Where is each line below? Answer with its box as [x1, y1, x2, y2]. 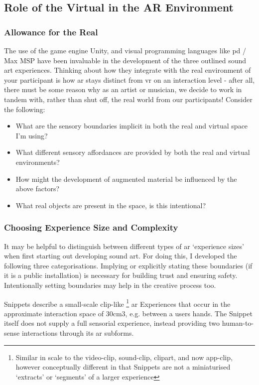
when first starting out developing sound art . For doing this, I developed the [4, 251, 237, 261]
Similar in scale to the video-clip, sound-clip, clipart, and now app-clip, [15, 352, 233, 362]
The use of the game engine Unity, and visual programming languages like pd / [4, 45, 247, 55]
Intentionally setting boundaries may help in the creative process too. [4, 279, 216, 290]
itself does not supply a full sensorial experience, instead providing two [4, 318, 220, 328]
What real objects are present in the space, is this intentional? [15, 200, 206, 210]
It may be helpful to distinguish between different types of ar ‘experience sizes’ [4, 241, 244, 251]
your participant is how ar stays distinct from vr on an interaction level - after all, [4, 74, 255, 85]
